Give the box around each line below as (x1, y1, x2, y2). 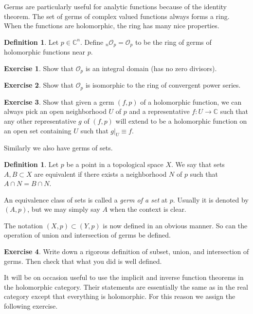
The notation (4, 220, 43, 230)
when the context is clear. (109, 204, 186, 214)
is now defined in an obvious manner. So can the (103, 220, 248, 230)
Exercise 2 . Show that (4, 80, 74, 90)
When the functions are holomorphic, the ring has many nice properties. (4, 20, 219, 31)
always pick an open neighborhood (4, 106, 107, 116)
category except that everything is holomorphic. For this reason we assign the (4, 291, 235, 301)
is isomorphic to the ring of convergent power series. (85, 80, 241, 90)
